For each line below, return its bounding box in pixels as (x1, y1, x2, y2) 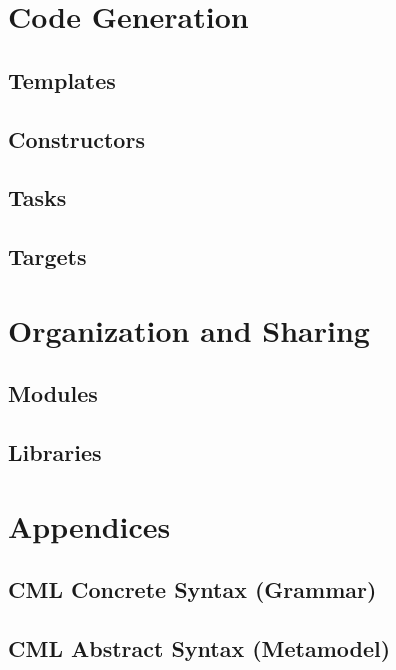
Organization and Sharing (8, 309, 370, 350)
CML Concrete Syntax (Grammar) (8, 574, 377, 605)
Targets (8, 241, 87, 272)
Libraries (8, 437, 102, 468)
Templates (8, 64, 116, 95)
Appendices (8, 505, 171, 546)
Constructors (8, 123, 145, 154)
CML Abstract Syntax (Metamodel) (8, 632, 391, 663)
